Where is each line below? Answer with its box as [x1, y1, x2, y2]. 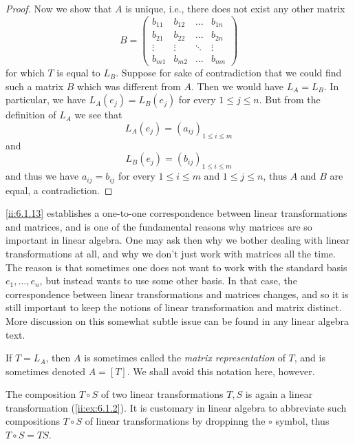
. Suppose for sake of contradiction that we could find [116, 65, 342, 80]
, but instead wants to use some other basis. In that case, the [39, 273, 297, 288]
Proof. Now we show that [6, 1, 112, 15]
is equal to [56, 65, 100, 80]
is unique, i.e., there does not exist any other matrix [125, 1, 345, 15]
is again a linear [245, 387, 313, 401]
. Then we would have [191, 78, 284, 93]
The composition [6, 387, 76, 401]
